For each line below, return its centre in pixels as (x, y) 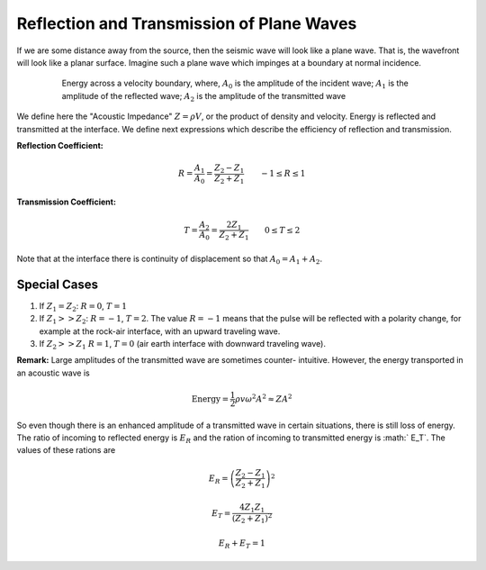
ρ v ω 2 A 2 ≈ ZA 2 (264, 398)
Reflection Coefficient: (60, 145)
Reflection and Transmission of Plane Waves (187, 23)
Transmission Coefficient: (67, 202)
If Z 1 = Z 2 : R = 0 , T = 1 (83, 307)
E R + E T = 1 (242, 544)
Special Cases (58, 284)
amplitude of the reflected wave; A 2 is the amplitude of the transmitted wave (204, 97)
